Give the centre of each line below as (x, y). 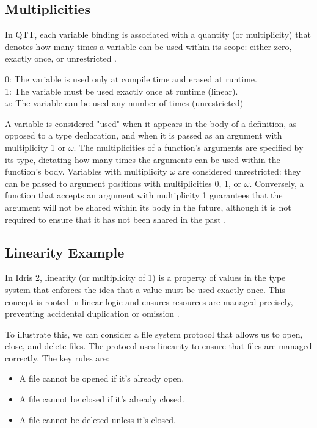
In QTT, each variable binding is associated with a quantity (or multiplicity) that (158, 34)
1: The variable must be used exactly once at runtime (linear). (122, 91)
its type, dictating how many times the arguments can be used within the (143, 159)
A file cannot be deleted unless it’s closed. (97, 419)
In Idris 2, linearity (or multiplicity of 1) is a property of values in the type (145, 277)
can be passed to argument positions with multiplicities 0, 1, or (123, 183)
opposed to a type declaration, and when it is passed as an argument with (144, 135)
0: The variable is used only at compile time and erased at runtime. (131, 78)
